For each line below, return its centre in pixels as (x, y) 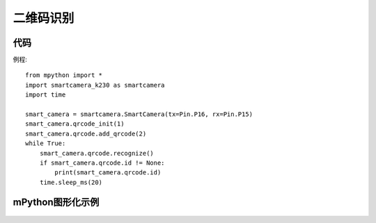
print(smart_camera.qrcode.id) (108, 173)
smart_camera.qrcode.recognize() (97, 153)
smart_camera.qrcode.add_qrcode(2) (86, 133)
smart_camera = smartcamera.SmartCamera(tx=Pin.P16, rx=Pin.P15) (139, 114)
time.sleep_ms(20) (71, 182)
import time (46, 95)
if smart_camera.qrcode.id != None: (102, 163)
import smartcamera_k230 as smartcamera (95, 85)
